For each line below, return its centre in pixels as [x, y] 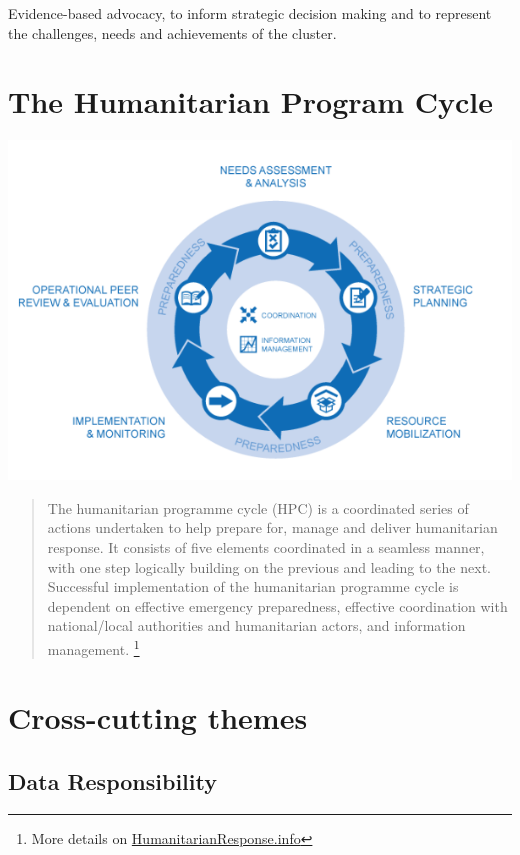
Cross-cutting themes [158, 717]
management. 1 [93, 647]
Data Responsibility [112, 781]
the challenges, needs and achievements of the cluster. [172, 32]
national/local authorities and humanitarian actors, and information [256, 625]
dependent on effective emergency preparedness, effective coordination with [277, 605]
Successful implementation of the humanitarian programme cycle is [253, 586]
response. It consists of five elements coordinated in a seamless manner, [266, 547]
